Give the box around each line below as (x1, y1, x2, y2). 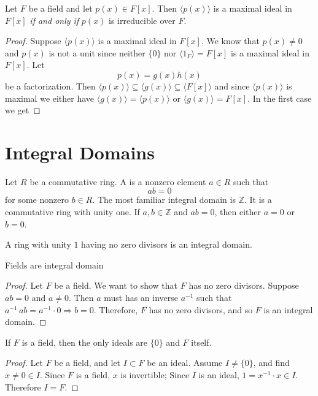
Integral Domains (5, 139, 155, 164)
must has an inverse (104, 291, 179, 304)
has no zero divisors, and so (149, 303, 253, 316)
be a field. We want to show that (54, 279, 178, 292)
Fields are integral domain (5, 258, 104, 271)
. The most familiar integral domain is (92, 193, 236, 206)
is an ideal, (198, 368, 239, 381)
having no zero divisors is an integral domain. (81, 238, 252, 251)
